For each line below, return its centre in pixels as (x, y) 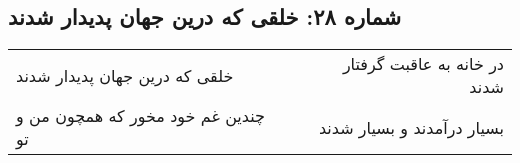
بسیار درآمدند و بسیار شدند (411, 127)
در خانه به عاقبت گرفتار (423, 64)
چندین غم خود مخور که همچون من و (140, 116)
